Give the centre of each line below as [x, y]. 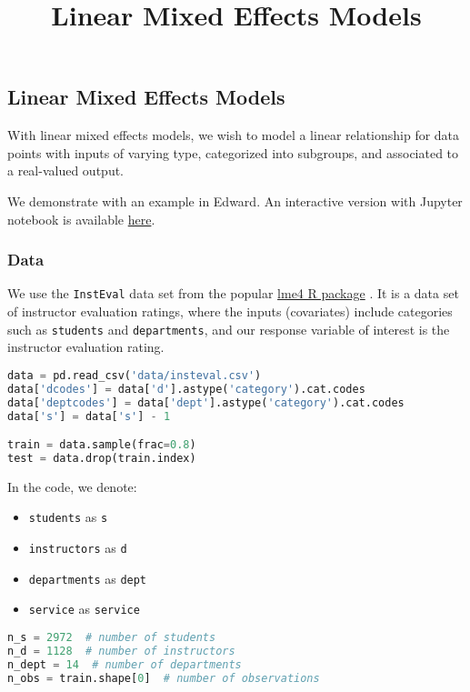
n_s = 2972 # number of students [112, 637]
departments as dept [88, 578]
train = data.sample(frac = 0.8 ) [102, 445]
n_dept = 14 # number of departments [125, 664]
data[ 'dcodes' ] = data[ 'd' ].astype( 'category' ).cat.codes [186, 389]
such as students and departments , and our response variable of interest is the [229, 329]
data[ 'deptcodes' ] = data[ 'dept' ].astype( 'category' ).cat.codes [206, 402]
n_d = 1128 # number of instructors [121, 651]
